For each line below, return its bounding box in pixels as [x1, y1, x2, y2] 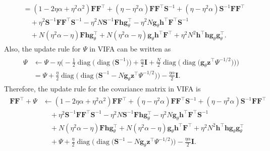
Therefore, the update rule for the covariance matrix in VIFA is [4, 83, 201, 93]
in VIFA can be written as [89, 43, 171, 54]
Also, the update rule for [4, 43, 81, 54]
